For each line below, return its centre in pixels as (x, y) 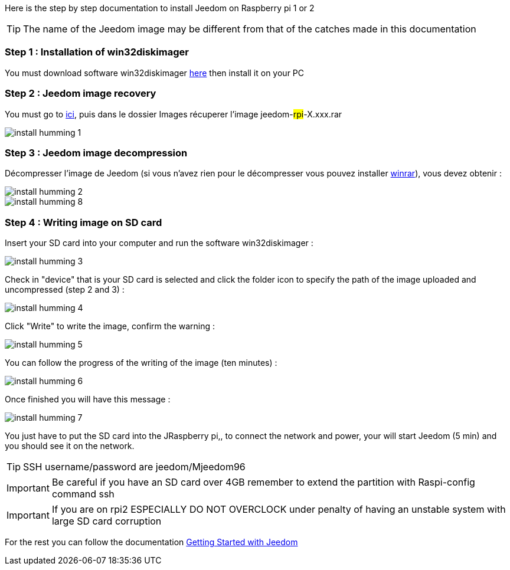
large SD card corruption (107, 521)
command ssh (83, 494)
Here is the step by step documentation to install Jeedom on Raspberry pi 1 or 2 (160, 8)
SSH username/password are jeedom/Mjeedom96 (134, 467)
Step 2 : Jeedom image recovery (81, 94)
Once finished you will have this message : (88, 399)
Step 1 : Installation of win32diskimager (97, 52)
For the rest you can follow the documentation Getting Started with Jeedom (151, 542)
